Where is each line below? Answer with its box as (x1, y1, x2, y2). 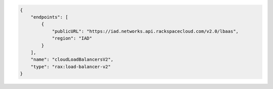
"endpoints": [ (30, 14, 68, 20)
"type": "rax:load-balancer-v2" (30, 64, 111, 69)
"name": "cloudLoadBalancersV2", (30, 57, 114, 63)
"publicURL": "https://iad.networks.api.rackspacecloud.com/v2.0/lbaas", (52, 28, 239, 34)
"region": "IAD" (52, 35, 93, 41)
